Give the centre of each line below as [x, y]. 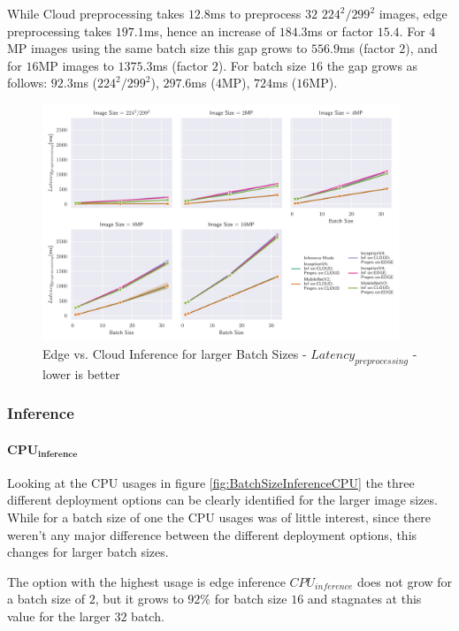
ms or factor [340, 30]
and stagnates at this [364, 599]
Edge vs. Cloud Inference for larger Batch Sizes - [175, 353]
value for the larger [59, 616]
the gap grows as [372, 65]
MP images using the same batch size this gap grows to [157, 48]
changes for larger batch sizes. [88, 552]
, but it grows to [139, 599]
